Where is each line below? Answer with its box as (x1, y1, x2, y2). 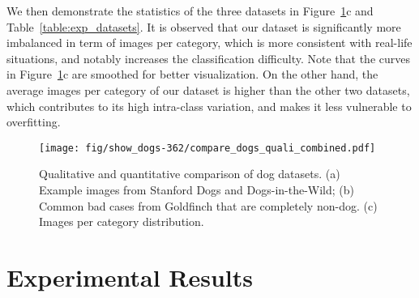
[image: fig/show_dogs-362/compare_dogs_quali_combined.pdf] (39, 142, 376, 154)
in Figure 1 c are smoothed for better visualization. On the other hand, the (6, 66, 378, 83)
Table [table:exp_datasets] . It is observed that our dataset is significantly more (6, 18, 401, 35)
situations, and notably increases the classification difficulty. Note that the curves (6, 49, 411, 66)
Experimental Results (6, 260, 253, 293)
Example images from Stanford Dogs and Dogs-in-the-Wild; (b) (39, 181, 355, 198)
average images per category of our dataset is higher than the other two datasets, (6, 81, 410, 98)
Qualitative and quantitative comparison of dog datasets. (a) (39, 165, 340, 182)
